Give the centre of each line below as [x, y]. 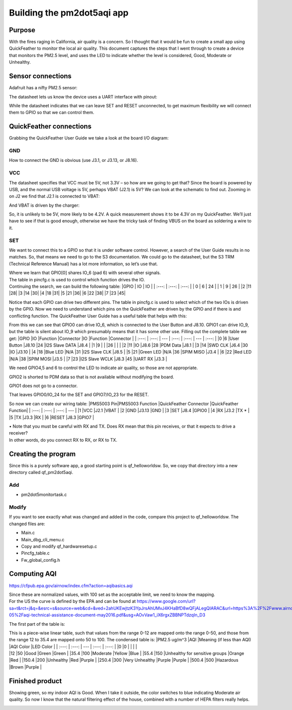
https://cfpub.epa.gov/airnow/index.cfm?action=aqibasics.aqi [71, 586]
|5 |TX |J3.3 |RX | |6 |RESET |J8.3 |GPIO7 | [52, 417]
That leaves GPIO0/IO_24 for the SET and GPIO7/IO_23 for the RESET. [79, 394]
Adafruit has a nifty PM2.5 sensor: [43, 88]
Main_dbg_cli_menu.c [43, 539]
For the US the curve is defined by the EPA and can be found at [73, 601]
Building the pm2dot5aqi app [69, 13]
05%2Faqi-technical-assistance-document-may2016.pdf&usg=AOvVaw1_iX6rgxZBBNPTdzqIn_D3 [107, 615]
